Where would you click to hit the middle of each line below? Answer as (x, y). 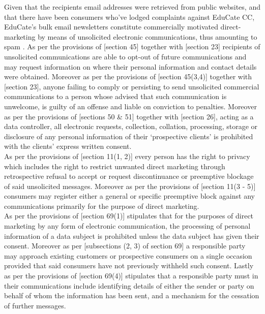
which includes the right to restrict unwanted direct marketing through (115, 166)
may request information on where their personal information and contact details (130, 66)
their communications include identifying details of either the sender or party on (129, 285)
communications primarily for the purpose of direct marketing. (102, 206)
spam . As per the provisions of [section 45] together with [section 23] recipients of (132, 46)
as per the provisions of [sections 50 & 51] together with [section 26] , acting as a (129, 116)
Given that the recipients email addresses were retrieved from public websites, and (132, 7)
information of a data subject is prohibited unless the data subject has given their (132, 235)
